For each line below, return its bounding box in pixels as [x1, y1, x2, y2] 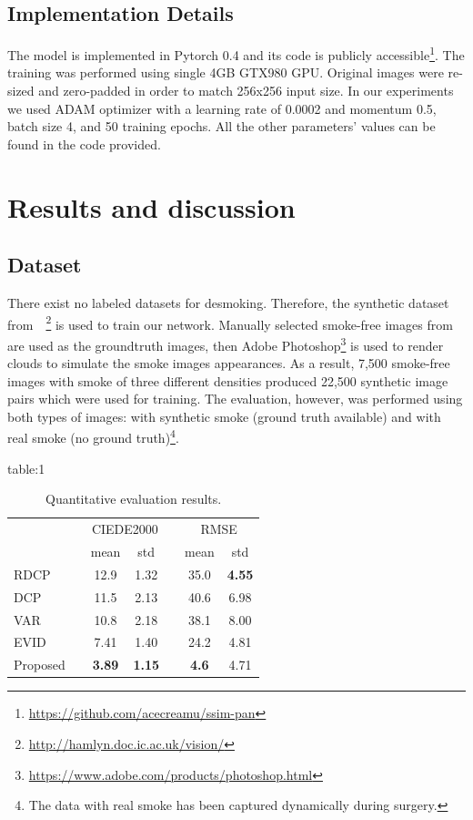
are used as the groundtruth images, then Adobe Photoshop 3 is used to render [7, 333, 444, 354]
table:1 [7, 458, 45, 477]
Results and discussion [7, 188, 296, 225]
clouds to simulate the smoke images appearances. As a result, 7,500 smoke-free [7, 354, 450, 373]
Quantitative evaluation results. [45, 489, 222, 508]
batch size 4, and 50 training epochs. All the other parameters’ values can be [7, 117, 436, 136]
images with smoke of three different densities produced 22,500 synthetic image [7, 371, 448, 390]
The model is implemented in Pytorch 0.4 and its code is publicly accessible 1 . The [7, 43, 465, 64]
